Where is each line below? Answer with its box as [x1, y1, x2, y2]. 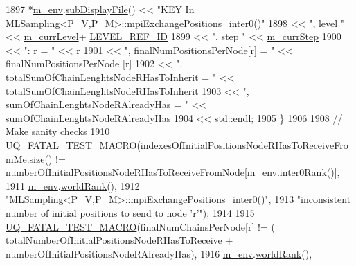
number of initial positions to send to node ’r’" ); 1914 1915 [6, 205, 255, 220]
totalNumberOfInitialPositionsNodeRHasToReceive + [6, 233, 233, 247]
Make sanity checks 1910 [6, 124, 110, 139]
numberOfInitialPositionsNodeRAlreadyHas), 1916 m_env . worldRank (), [6, 246, 312, 260]
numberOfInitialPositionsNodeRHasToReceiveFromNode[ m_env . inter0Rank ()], [6, 165, 340, 179]
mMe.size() [6, 151, 53, 166]
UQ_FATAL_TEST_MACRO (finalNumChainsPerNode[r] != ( [6, 219, 275, 233]
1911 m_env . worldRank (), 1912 [6, 178, 140, 193]
